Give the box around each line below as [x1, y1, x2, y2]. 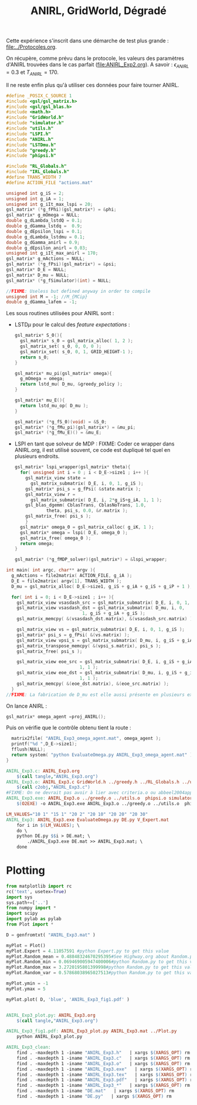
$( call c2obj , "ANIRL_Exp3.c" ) [16, 785, 91, 790]
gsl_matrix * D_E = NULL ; [6, 267, 67, 273]
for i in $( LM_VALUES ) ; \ [16, 822, 80, 828]
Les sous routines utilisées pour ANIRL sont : [6, 310, 114, 317]
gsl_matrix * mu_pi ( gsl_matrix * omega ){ [14, 370, 113, 376]
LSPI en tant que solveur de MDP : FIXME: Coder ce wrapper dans [14, 440, 175, 447]
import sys [6, 894, 33, 900]
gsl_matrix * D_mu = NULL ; [6, 272, 69, 278]
